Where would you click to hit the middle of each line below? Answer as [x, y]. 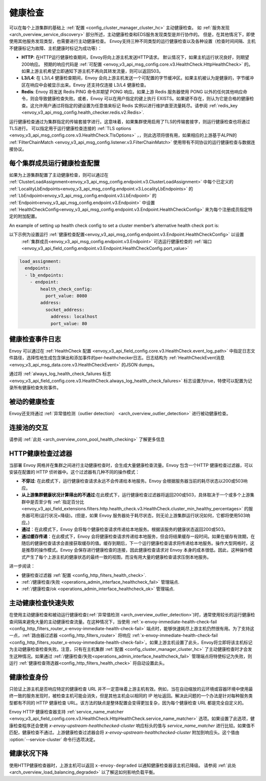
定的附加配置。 [24, 216]
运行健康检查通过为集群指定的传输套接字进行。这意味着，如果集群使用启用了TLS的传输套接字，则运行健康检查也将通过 [130, 121]
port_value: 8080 [66, 296]
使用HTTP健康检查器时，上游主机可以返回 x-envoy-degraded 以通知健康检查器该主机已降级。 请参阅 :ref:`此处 [123, 765]
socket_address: [65, 310]
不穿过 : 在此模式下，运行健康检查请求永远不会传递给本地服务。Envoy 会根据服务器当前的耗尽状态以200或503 [132, 481]
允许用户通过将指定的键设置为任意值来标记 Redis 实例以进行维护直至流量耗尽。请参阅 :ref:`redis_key [136, 106]
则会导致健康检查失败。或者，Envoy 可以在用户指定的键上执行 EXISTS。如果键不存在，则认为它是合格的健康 [140, 99]
